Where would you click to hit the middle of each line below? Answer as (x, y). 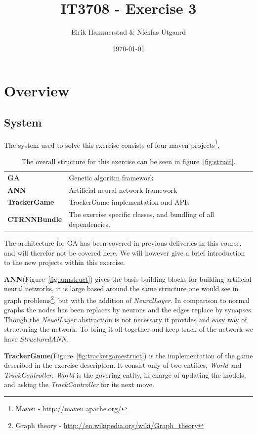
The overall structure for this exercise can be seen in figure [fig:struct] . (128, 161)
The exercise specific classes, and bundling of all (142, 214)
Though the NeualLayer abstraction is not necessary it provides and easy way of (126, 319)
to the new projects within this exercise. (64, 262)
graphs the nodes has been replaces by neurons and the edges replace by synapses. (128, 310)
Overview (37, 91)
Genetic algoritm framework (111, 177)
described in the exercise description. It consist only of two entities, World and (123, 365)
